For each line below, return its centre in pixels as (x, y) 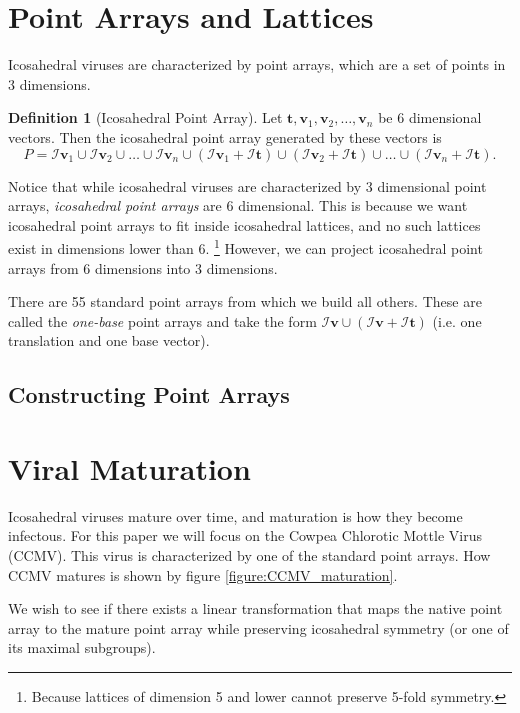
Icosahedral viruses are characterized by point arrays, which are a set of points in (257, 64)
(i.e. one (457, 320)
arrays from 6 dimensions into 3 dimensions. (143, 267)
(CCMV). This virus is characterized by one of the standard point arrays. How (249, 555)
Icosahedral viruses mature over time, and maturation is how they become (235, 515)
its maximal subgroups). (82, 647)
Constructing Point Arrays (149, 394)
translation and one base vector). (109, 340)
